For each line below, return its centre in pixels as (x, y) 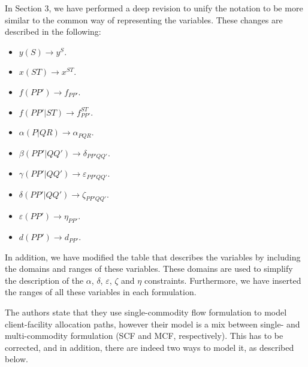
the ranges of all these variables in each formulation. (101, 292)
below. (16, 359)
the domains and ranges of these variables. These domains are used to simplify (149, 269)
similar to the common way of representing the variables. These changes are (144, 19)
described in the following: (53, 31)
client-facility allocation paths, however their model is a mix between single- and (153, 324)
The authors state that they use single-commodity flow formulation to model (146, 312)
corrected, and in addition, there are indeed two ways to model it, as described (150, 347)
